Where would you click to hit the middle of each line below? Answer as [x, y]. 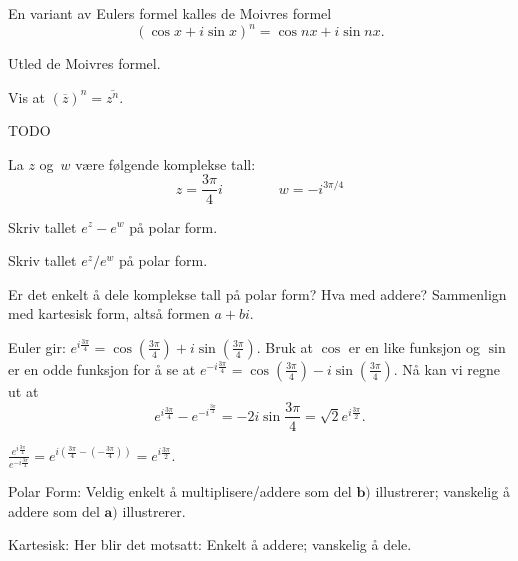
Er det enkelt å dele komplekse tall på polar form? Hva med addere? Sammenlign [257, 293]
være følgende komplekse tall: [165, 163]
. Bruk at [284, 346]
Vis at [27, 96]
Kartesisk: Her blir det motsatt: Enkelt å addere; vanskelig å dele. [210, 544]
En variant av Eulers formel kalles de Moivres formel [170, 13]
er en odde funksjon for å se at [102, 368]
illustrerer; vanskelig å [442, 491]
